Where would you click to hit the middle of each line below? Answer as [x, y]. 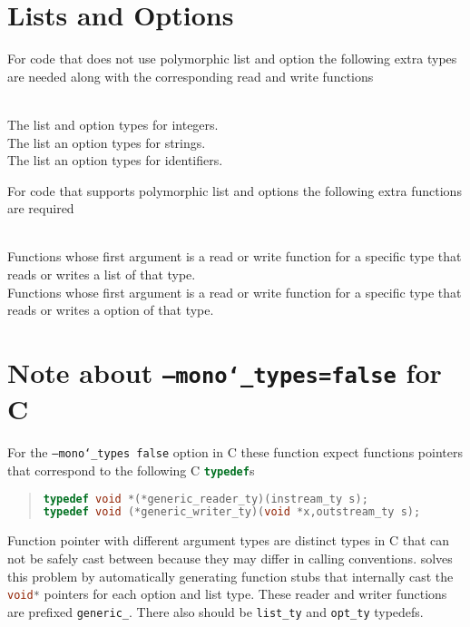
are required [41, 208]
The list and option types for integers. [113, 124]
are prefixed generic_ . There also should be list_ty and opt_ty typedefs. [215, 611]
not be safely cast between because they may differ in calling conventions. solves [230, 558]
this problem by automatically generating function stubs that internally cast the [230, 576]
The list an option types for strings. [107, 142]
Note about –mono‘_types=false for [225, 372]
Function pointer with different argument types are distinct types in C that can [229, 540]
